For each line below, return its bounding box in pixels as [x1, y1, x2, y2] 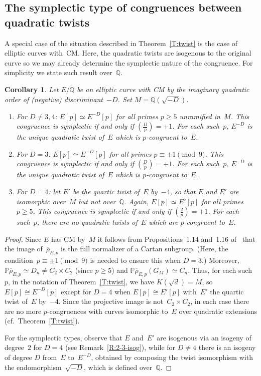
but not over [78, 196, 116, 206]
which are [149, 217, 178, 227]
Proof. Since [5, 233, 42, 244]
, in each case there [190, 296, 249, 306]
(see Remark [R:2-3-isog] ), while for [65, 342, 176, 352]
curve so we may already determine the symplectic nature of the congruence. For [5, 57, 253, 68]
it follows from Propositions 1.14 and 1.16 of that [97, 233, 255, 244]
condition [5, 255, 33, 265]
